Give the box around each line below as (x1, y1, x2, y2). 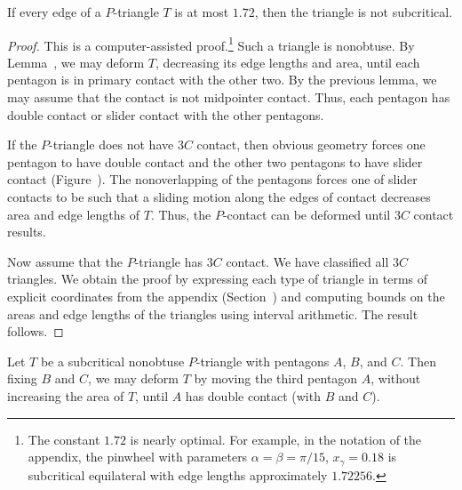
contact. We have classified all (226, 252, 389, 270)
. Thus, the (150, 205, 211, 223)
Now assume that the (7, 252, 123, 270)
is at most (174, 3, 229, 20)
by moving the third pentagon (194, 369, 358, 388)
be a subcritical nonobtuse (40, 351, 185, 370)
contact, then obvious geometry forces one (196, 135, 426, 154)
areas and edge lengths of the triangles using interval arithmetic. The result (7, 304, 418, 323)
